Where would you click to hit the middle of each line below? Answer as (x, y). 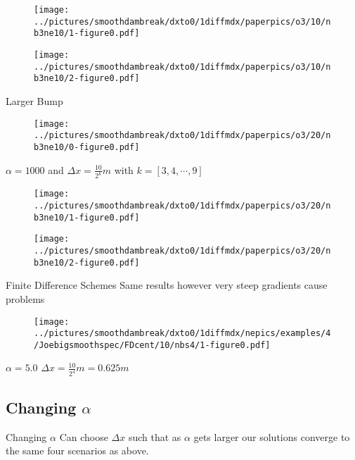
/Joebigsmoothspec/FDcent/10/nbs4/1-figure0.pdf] (152, 345)
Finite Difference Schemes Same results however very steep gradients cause (167, 285)
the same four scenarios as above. (77, 450)
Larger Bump (34, 100)
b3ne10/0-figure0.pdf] (87, 147)
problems (25, 298)
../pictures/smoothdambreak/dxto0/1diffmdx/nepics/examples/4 (182, 334)
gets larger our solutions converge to (272, 436)
